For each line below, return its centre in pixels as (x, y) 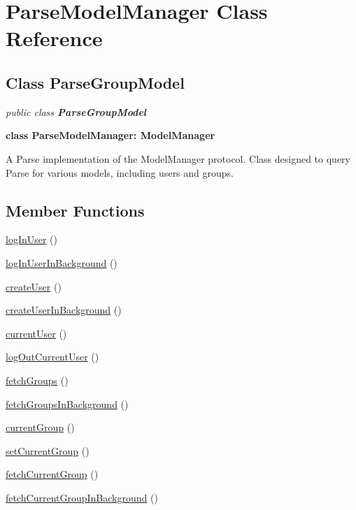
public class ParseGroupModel (76, 111)
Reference (54, 38)
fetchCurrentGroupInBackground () (82, 497)
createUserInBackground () (64, 310)
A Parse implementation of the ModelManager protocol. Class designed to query (178, 158)
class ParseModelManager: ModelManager (111, 135)
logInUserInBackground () (62, 262)
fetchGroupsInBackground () (67, 403)
